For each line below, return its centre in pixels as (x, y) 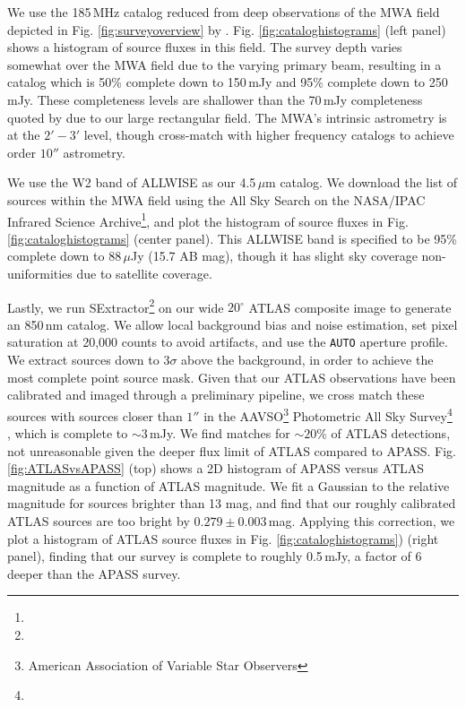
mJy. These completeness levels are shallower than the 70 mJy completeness (215, 99)
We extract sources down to (83, 360)
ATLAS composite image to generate (350, 307)
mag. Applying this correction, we (362, 521)
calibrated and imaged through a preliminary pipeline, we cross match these (216, 395)
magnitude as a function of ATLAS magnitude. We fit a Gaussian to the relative (229, 485)
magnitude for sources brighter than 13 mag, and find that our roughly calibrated (232, 503)
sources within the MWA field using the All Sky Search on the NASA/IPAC (216, 199)
